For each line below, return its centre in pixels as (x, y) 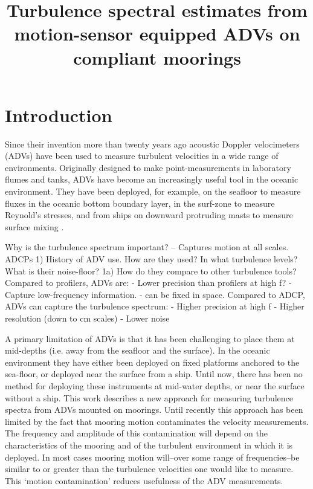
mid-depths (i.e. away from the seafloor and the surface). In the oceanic (137, 350)
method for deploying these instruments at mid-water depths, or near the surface (155, 385)
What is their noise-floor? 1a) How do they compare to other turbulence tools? (151, 270)
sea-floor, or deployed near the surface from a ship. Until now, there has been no (154, 374)
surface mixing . (34, 226)
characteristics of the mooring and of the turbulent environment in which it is (149, 445)
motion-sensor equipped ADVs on (157, 34)
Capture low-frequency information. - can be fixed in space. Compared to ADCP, (155, 294)
